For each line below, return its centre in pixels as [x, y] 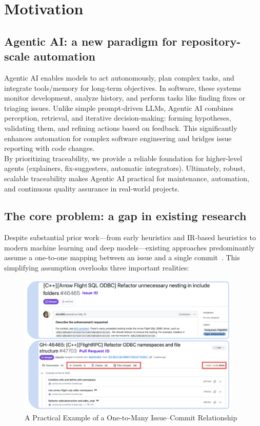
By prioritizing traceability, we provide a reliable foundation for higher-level [123, 158]
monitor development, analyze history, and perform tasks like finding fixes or [125, 98]
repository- [211, 41]
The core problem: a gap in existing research [125, 216]
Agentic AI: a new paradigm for [91, 41]
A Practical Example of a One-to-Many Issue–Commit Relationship [131, 417]
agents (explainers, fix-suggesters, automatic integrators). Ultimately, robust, [125, 168]
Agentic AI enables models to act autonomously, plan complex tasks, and [119, 77]
